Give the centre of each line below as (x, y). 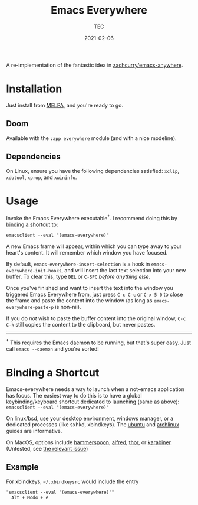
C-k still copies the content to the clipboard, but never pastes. (81, 325)
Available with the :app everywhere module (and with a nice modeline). (91, 138)
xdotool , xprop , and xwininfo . (42, 177)
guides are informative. (34, 431)
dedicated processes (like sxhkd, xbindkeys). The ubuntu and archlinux (93, 424)
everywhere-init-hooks (34, 271)
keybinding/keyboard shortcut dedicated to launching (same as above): (93, 402)
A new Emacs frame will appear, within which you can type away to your (94, 246)
